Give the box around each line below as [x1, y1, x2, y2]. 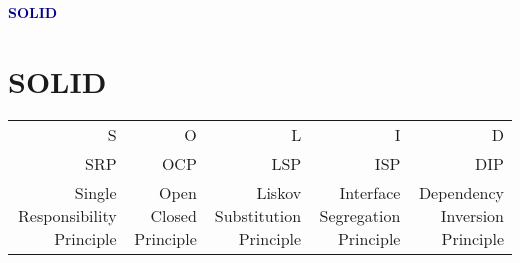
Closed [150, 203, 197, 227]
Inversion [440, 203, 504, 227]
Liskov [256, 180, 302, 204]
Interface [339, 180, 401, 204]
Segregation [319, 203, 401, 227]
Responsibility [18, 203, 117, 227]
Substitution [214, 203, 302, 227]
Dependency [418, 180, 504, 204]
